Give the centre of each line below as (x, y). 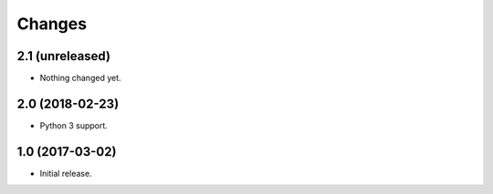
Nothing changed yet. (81, 78)
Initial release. (66, 173)
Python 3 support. (74, 125)
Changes (52, 24)
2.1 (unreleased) (64, 56)
